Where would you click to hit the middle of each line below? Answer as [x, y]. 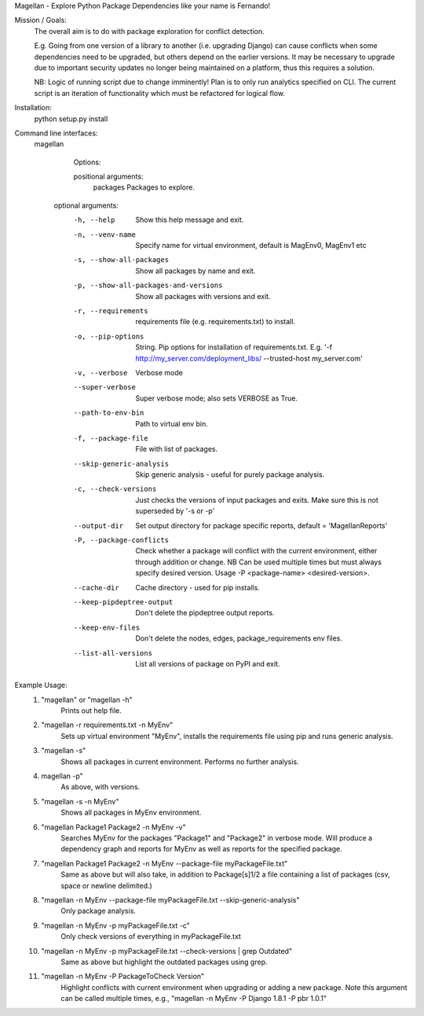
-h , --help [94, 220]
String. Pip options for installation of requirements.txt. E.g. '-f [234, 347]
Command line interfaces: [56, 133]
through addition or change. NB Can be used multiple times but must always [259, 562]
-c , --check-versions [115, 489]
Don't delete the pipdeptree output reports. [205, 613]
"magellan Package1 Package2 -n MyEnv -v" [113, 827]
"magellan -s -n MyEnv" [80, 801]
